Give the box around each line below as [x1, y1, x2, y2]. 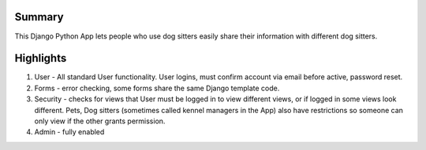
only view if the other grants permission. [34, 116, 166, 126]
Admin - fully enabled [34, 127, 105, 137]
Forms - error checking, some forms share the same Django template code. [34, 83, 280, 93]
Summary [14, 10, 64, 24]
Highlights [14, 52, 67, 65]
